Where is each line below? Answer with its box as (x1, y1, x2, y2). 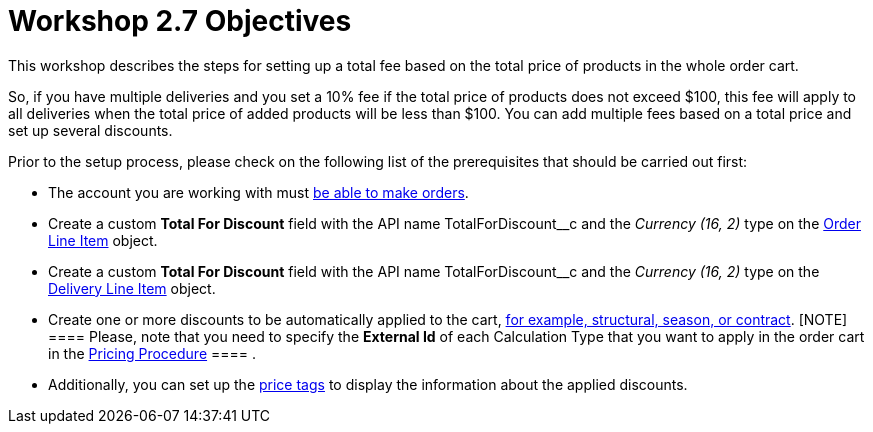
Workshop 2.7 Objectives (8, 4, 352, 38)
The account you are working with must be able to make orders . (48, 183, 469, 201)
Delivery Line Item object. (48, 279, 216, 297)
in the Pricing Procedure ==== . (48, 344, 257, 362)
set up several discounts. (8, 121, 173, 139)
